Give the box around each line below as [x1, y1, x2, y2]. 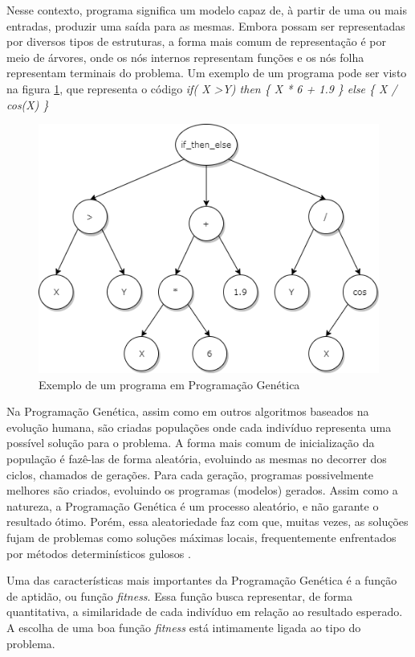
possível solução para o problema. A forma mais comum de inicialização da [6, 434, 375, 451]
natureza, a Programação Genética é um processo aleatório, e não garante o [6, 497, 379, 514]
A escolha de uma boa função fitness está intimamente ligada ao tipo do [6, 618, 361, 635]
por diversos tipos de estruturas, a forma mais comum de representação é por [6, 33, 386, 50]
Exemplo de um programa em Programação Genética [39, 376, 300, 392]
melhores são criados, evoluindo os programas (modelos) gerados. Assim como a [6, 482, 398, 499]
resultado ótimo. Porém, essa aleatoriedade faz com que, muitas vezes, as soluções [6, 513, 409, 530]
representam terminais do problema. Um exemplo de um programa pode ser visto [6, 64, 407, 81]
